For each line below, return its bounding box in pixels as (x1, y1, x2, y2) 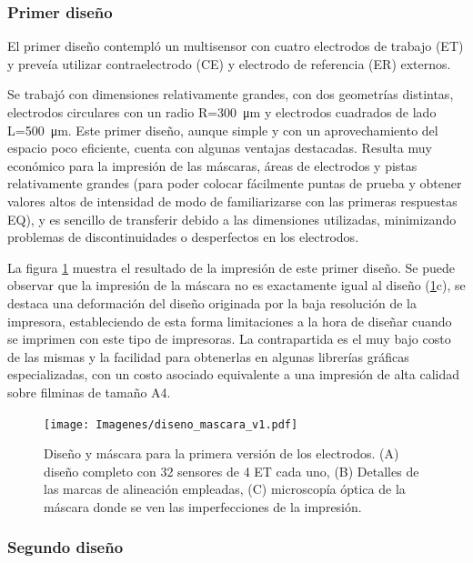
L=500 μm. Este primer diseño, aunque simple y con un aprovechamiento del (7, 120, 438, 139)
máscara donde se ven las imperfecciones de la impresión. (44, 497, 362, 516)
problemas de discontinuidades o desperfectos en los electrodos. (7, 227, 359, 246)
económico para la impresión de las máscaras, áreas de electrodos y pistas (7, 156, 418, 175)
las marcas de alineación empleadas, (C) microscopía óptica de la (44, 479, 406, 498)
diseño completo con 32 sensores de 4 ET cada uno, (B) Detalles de (44, 461, 419, 480)
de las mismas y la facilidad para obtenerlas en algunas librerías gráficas (7, 347, 409, 366)
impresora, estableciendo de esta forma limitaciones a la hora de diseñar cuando (7, 311, 452, 330)
